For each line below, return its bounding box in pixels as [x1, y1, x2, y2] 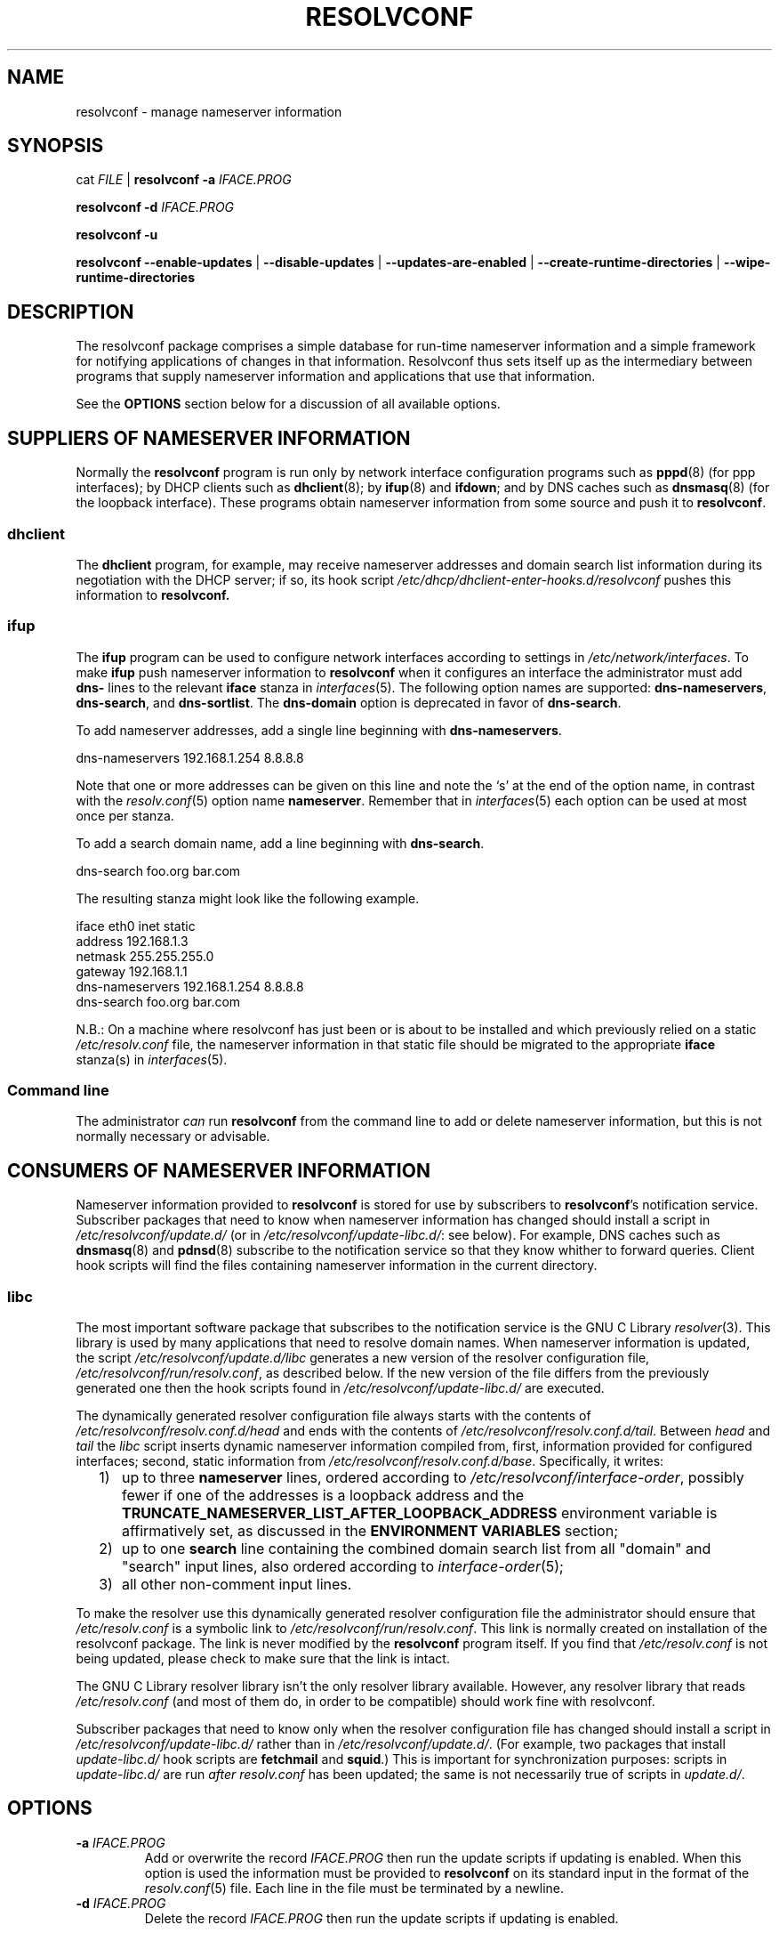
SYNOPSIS [7, 134, 104, 158]
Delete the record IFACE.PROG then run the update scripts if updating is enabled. [144, 1910, 619, 1926]
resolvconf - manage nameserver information [76, 103, 342, 119]
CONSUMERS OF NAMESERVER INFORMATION [7, 1159, 430, 1182]
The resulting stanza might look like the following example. [76, 890, 420, 906]
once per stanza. [76, 807, 174, 823]
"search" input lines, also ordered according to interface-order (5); [121, 1557, 564, 1575]
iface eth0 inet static [76, 918, 196, 934]
